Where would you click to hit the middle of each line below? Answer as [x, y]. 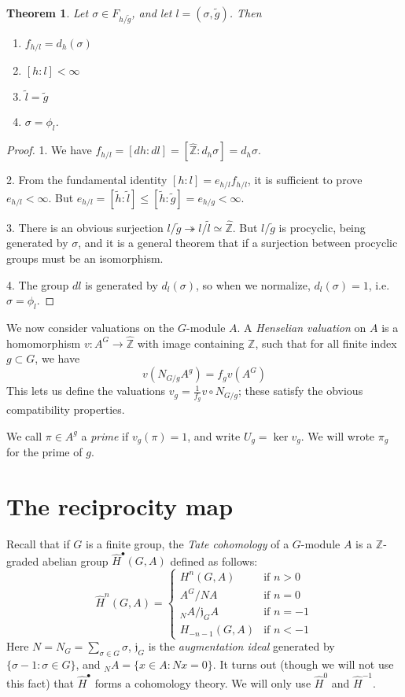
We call [24, 435]
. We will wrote [338, 435]
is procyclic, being [322, 227]
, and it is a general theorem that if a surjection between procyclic [238, 243]
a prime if [105, 435]
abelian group [75, 561]
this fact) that [40, 682]
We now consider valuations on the [90, 328]
